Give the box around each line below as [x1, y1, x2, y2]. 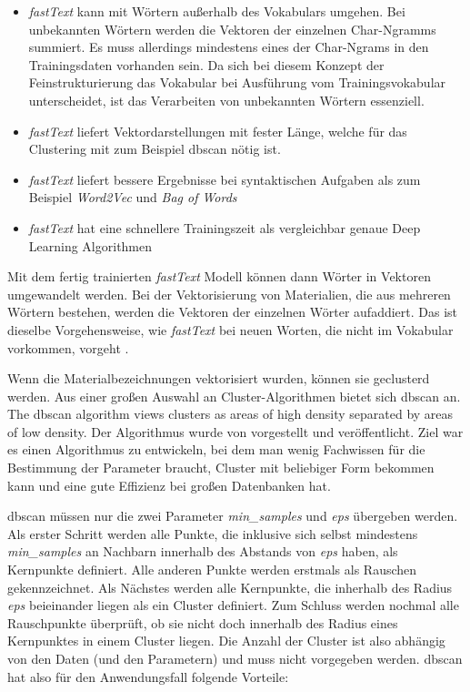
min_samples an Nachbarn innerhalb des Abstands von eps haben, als [7, 542, 398, 561]
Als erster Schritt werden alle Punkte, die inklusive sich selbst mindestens [7, 524, 418, 543]
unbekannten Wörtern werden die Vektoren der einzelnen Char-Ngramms [28, 19, 436, 38]
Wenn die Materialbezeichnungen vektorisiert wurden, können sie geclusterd [7, 369, 430, 388]
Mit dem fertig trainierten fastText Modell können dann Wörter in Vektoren [7, 267, 431, 286]
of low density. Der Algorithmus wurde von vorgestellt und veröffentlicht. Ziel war [7, 422, 464, 441]
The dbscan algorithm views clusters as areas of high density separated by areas [7, 404, 454, 423]
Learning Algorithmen [28, 236, 153, 255]
